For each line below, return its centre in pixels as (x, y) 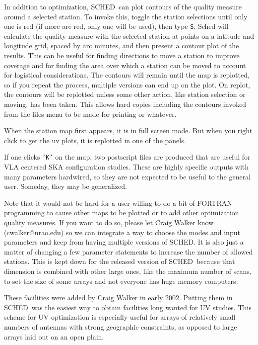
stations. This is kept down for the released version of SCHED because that (120, 261)
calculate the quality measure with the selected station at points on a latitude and (129, 36)
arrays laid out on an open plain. (54, 336)
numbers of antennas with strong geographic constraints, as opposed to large (121, 326)
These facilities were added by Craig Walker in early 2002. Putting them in (118, 298)
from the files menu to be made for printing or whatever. (90, 114)
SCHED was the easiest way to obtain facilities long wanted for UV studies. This (128, 307)
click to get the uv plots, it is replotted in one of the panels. (95, 140)
